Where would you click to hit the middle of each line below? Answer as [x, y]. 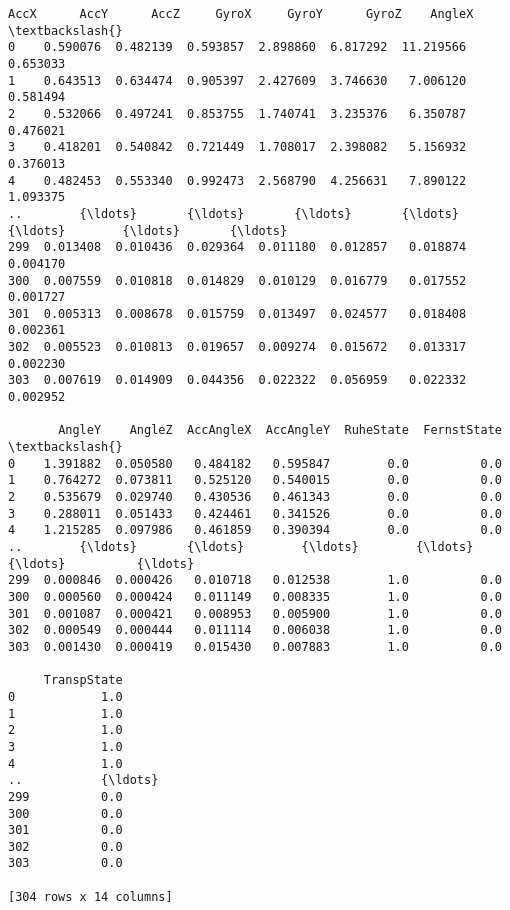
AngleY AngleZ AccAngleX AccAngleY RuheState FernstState [280, 430]
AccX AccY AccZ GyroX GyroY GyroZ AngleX [241, 14]
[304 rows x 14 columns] [90, 896]
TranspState [83, 680]
